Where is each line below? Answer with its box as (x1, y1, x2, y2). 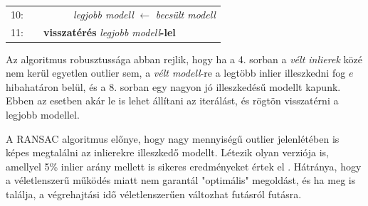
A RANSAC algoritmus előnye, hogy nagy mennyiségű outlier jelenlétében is (6, 131, 340, 146)
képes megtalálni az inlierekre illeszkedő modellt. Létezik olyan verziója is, (6, 145, 329, 160)
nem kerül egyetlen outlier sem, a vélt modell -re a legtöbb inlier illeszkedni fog (6, 65, 346, 80)
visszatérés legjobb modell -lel (43, 24, 176, 39)
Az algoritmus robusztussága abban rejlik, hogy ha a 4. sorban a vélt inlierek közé (6, 51, 362, 66)
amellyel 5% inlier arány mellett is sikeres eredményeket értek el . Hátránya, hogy (6, 158, 362, 173)
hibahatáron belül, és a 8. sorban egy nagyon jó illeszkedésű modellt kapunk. (6, 79, 341, 94)
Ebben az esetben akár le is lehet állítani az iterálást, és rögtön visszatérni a (6, 93, 339, 108)
